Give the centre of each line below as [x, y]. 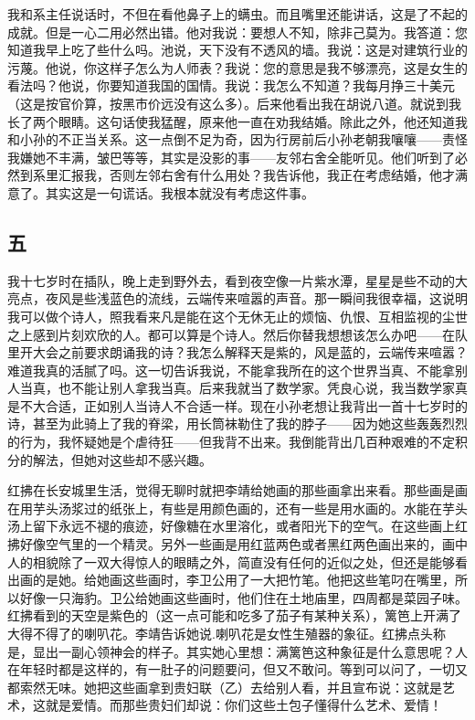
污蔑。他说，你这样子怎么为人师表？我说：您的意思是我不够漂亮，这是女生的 [237, 67]
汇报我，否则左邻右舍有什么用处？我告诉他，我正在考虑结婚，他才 [256, 175]
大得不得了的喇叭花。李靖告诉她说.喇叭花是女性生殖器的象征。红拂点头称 [227, 634]
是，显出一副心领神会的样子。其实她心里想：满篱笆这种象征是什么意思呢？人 [237, 651]
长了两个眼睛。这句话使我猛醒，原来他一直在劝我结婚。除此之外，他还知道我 [237, 121]
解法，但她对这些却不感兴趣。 [122, 459]
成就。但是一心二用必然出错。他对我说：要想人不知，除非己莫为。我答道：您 [237, 32]
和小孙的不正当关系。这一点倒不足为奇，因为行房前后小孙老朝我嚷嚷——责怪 [237, 139]
